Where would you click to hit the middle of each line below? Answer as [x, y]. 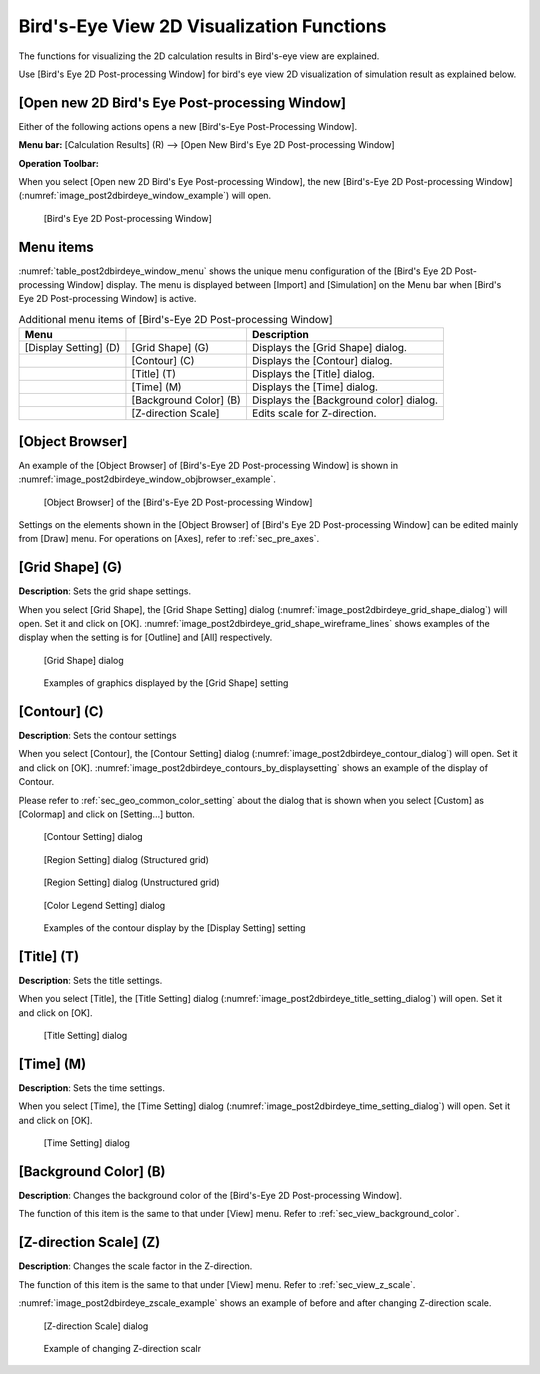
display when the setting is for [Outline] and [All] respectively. [145, 637]
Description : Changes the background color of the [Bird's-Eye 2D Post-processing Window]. [210, 1196]
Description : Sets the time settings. [91, 1087]
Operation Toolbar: [58, 163]
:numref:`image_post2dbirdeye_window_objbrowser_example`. [147, 479]
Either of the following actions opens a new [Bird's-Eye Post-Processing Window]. [188, 126]
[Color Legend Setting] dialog [104, 905]
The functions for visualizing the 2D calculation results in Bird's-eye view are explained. [199, 56]
